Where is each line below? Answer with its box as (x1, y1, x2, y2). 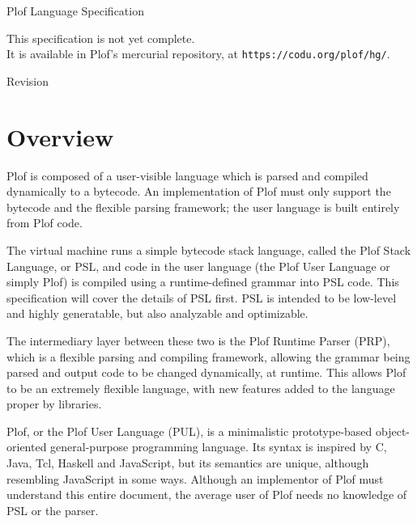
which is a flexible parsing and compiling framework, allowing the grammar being (6, 348, 411, 365)
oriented (6, 438, 47, 455)
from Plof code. (6, 214, 83, 231)
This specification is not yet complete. (6, 29, 195, 46)
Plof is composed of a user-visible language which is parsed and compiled (6, 167, 368, 184)
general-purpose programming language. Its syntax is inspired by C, (50, 438, 387, 455)
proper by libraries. (6, 395, 102, 412)
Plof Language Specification (6, 2, 144, 19)
